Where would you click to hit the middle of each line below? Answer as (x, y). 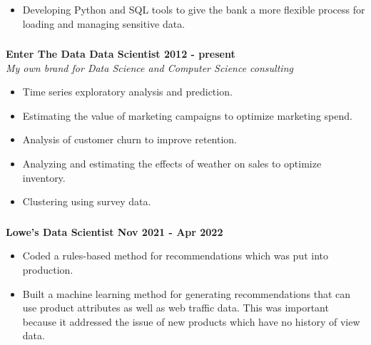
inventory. (44, 177)
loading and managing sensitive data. (104, 23)
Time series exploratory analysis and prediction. (127, 92)
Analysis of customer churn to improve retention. (130, 139)
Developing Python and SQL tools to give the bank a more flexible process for (194, 9)
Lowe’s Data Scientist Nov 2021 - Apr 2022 (115, 231)
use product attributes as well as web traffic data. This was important (176, 308)
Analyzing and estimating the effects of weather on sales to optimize (172, 164)
